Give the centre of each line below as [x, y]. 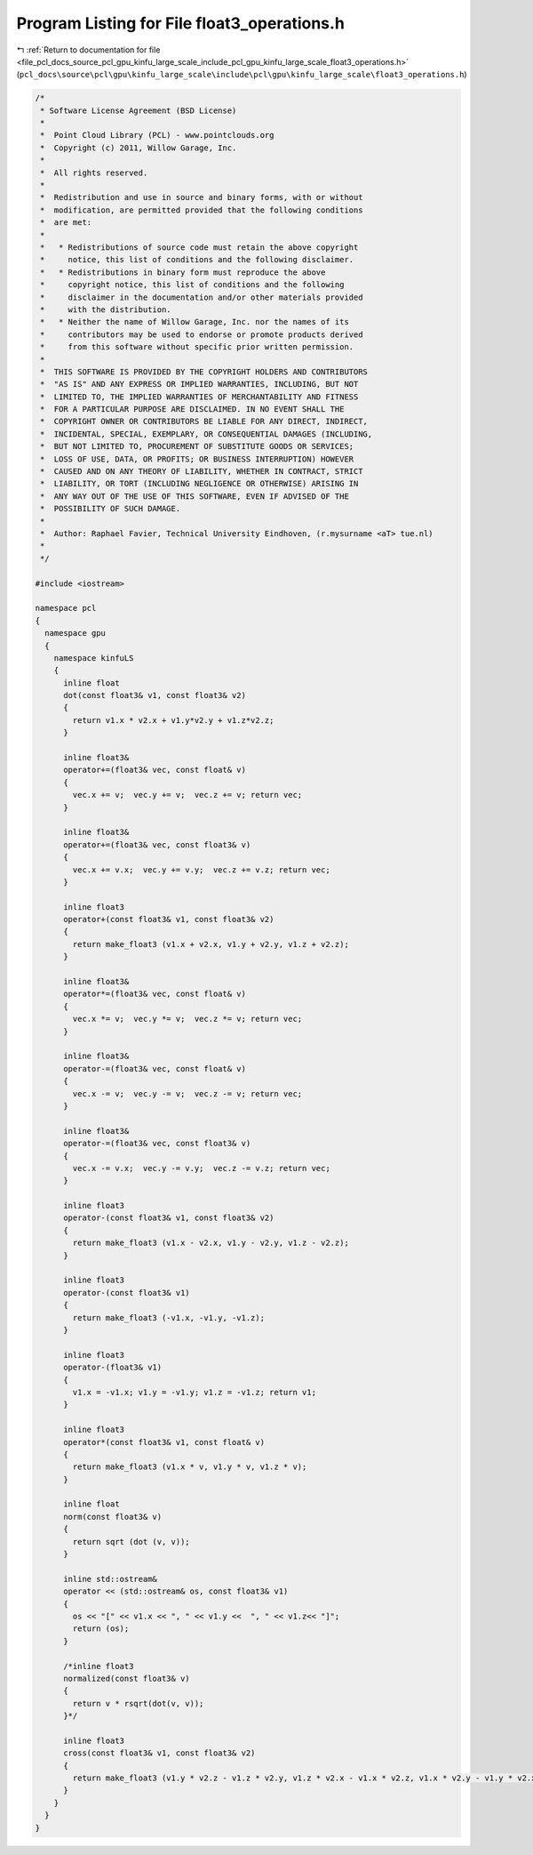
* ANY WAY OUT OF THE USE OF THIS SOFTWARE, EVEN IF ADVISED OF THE [195, 496]
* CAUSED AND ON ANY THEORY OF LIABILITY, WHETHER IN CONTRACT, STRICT [202, 472]
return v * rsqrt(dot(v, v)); [138, 1703]
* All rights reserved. [94, 173]
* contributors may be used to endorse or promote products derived [202, 334]
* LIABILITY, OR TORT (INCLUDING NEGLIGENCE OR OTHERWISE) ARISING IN [199, 484]
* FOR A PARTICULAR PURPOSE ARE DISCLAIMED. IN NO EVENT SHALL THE [192, 410]
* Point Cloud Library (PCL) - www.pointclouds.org [157, 135]
